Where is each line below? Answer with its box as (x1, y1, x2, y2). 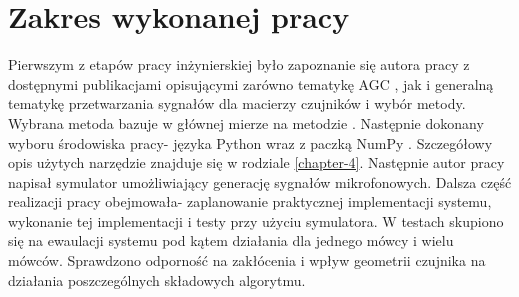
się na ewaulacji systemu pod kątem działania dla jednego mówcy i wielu (8, 230, 454, 251)
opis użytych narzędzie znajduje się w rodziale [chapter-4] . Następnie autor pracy (8, 152, 505, 173)
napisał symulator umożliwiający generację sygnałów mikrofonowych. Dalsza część (8, 171, 512, 192)
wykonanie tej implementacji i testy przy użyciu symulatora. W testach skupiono (8, 210, 504, 231)
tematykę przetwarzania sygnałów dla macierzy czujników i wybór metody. (8, 93, 466, 114)
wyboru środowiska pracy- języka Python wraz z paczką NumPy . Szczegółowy (8, 132, 493, 153)
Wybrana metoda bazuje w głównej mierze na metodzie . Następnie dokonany (8, 112, 484, 133)
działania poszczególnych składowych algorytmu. (8, 269, 306, 290)
